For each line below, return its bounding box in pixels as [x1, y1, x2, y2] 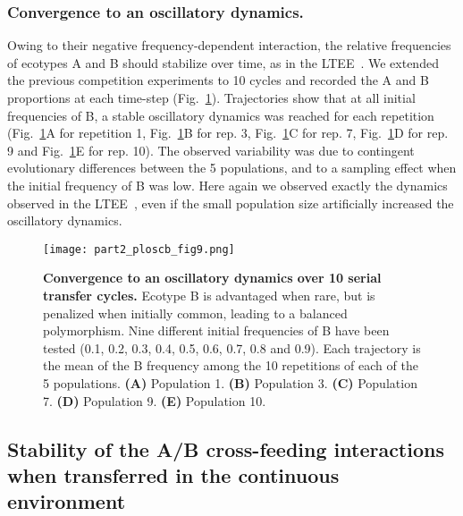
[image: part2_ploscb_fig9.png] [43, 242, 235, 256]
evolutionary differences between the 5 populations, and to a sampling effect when [7, 158, 457, 177]
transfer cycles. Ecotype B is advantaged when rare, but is [43, 286, 375, 304]
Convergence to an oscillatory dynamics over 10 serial [43, 268, 382, 287]
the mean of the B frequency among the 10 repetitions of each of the [43, 356, 418, 375]
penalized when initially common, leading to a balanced [43, 303, 348, 322]
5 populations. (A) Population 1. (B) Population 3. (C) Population [43, 373, 417, 392]
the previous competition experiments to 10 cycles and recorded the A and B [7, 71, 429, 89]
